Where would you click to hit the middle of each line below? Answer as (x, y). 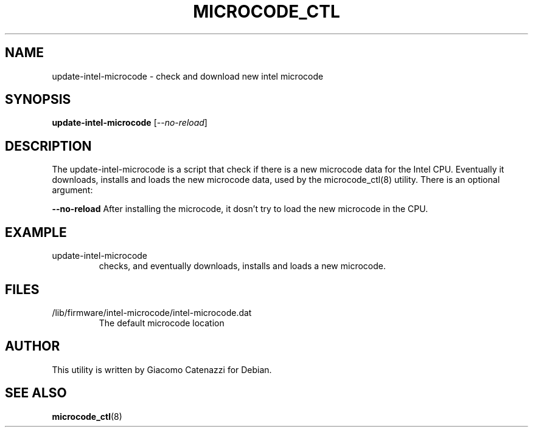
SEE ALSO (36, 393)
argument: (72, 190)
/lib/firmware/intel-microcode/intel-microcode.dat (152, 312)
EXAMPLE (36, 232)
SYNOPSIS (38, 100)
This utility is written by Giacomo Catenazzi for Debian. (162, 369)
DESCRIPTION (48, 146)
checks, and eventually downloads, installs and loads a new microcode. (242, 266)
